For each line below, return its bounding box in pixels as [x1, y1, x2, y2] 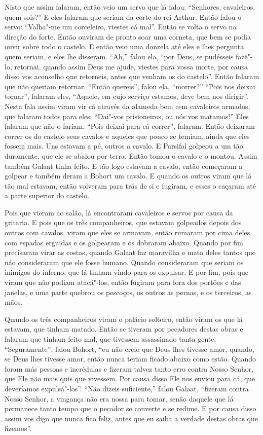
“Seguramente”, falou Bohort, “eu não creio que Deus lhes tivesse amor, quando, [5, 343, 254, 354]
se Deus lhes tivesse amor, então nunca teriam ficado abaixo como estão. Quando [5, 353, 256, 364]
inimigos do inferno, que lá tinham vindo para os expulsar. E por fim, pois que [5, 267, 248, 277]
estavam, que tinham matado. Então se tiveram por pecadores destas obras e [5, 323, 243, 334]
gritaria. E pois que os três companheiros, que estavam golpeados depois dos [5, 217, 242, 228]
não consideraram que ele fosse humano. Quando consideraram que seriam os [5, 257, 244, 267]
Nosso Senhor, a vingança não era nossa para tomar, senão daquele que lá [5, 393, 234, 404]
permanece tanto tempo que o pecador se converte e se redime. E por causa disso [5, 403, 256, 414]
